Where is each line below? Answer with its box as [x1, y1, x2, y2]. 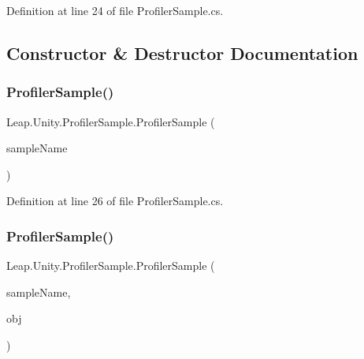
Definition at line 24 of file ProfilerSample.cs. [6, 2, 224, 18]
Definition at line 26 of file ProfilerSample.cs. [6, 193, 224, 209]
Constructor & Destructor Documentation [6, 40, 358, 65]
